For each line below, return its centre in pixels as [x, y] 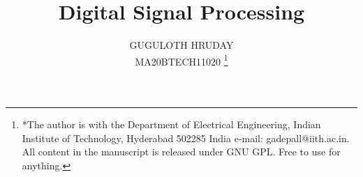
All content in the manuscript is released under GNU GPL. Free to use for [181, 152]
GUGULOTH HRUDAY [181, 45]
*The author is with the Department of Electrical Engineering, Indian [171, 124]
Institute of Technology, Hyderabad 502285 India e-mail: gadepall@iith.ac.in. [186, 138]
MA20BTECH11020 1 [181, 60]
